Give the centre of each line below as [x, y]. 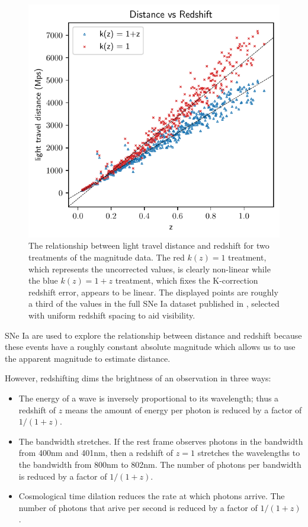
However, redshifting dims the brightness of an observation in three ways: [138, 378]
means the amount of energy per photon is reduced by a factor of [184, 409]
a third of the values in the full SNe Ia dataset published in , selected [154, 303]
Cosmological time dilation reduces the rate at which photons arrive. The [152, 496]
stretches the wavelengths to [249, 453]
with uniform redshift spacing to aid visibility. [112, 315]
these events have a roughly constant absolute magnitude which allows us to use [150, 347]
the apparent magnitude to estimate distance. [88, 358]
